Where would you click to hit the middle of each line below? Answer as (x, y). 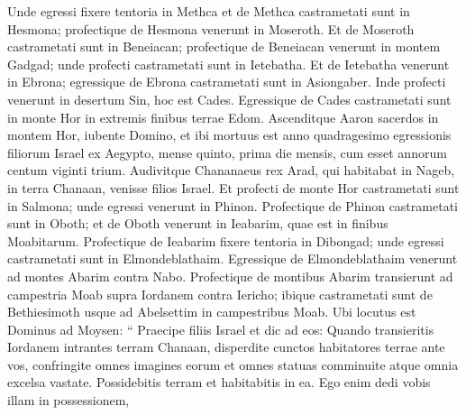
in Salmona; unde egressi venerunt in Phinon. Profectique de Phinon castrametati (233, 205)
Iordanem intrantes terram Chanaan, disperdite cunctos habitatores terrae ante (226, 347)
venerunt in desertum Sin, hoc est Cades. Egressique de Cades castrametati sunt (229, 99)
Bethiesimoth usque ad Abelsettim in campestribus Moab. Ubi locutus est (212, 312)
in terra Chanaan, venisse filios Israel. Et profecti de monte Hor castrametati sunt (233, 187)
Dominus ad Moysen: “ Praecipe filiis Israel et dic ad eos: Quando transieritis (221, 329)
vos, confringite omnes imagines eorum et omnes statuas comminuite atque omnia (233, 364)
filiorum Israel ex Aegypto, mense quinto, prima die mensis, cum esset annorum (227, 152)
